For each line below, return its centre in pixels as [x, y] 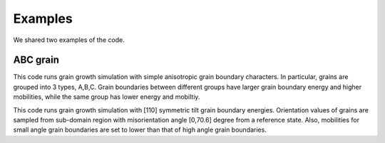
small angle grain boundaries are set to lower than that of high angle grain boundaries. [140, 130]
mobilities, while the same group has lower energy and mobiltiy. [107, 97]
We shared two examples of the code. [69, 40]
